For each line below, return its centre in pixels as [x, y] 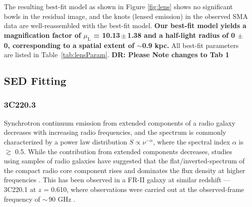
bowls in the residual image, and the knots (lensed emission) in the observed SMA [126, 16]
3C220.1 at [20, 189]
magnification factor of [42, 35]
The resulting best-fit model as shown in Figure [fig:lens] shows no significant [118, 6]
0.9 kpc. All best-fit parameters [190, 45]
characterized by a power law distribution [66, 141]
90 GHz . [62, 199]
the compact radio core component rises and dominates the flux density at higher [125, 170]
